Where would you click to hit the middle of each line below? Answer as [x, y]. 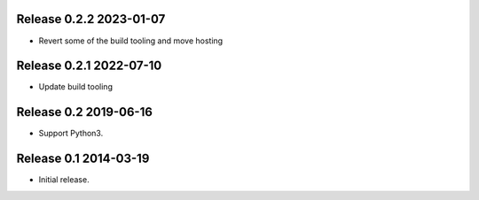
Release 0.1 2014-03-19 [83, 159]
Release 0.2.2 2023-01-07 [91, 19]
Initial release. [64, 180]
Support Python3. [71, 134]
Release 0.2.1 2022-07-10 [89, 66]
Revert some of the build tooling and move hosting [131, 41]
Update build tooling [75, 87]
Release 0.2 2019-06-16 [84, 112]
